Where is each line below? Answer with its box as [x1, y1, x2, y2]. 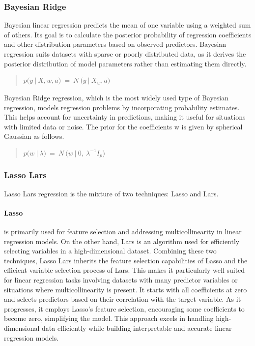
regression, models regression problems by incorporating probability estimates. [4, 102, 240, 112]
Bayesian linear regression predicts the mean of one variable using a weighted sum [4, 20, 251, 30]
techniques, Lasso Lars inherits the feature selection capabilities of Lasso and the [4, 255, 248, 265]
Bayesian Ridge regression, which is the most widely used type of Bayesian [4, 92, 228, 102]
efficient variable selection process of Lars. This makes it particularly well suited [4, 265, 245, 275]
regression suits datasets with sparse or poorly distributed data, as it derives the [4, 49, 246, 59]
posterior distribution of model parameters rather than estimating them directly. [4, 58, 247, 68]
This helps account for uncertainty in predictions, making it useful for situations [4, 112, 246, 122]
